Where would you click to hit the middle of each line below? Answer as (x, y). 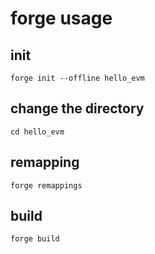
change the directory (77, 108)
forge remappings (46, 185)
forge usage (61, 18)
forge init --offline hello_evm (77, 78)
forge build (35, 239)
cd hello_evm (37, 132)
